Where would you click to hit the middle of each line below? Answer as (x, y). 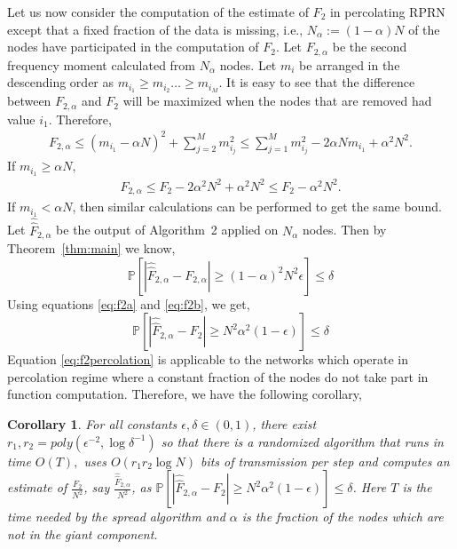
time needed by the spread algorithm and (116, 517)
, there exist (284, 424)
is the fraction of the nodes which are (343, 517)
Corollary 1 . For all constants (92, 424)
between (29, 101)
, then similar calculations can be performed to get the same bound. (257, 207)
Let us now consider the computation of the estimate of (158, 12)
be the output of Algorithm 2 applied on (167, 230)
